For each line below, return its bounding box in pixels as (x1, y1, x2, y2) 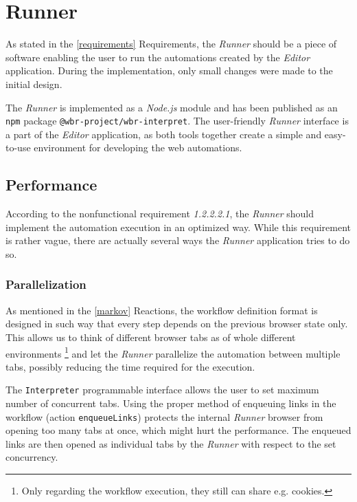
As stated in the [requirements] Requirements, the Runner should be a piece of (5, 36, 337, 51)
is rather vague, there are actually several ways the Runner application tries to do (5, 233, 350, 248)
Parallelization (5, 276, 87, 293)
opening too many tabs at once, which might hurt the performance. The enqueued (5, 423, 352, 437)
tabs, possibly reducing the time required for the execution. (5, 359, 255, 373)
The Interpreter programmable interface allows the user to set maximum (5, 382, 319, 397)
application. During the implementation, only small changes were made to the (5, 63, 333, 78)
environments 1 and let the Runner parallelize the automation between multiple (5, 344, 341, 360)
